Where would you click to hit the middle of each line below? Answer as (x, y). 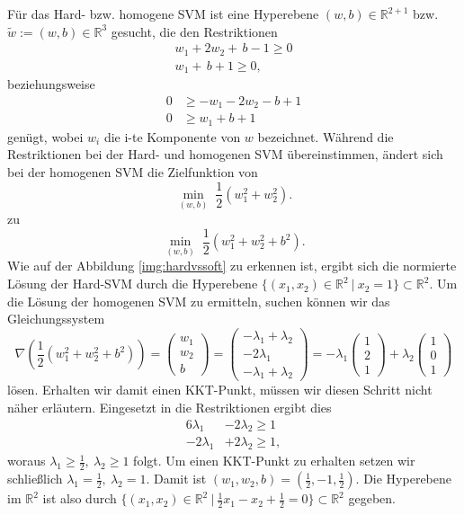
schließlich (35, 479)
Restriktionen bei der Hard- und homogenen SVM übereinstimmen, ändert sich (225, 154)
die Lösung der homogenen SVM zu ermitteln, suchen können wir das (199, 301)
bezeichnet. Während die (326, 136)
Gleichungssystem (56, 319)
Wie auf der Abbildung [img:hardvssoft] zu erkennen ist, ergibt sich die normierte (232, 266)
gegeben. (372, 498)
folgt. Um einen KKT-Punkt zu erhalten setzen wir (274, 461)
